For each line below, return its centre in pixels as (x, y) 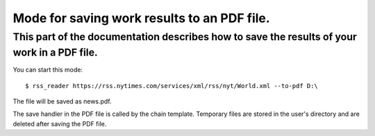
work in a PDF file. (55, 52)
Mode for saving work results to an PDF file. (141, 18)
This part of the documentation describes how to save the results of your (185, 37)
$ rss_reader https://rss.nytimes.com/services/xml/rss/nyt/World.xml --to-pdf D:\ (172, 86)
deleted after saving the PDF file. (60, 124)
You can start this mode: (48, 70)
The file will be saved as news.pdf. (62, 101)
